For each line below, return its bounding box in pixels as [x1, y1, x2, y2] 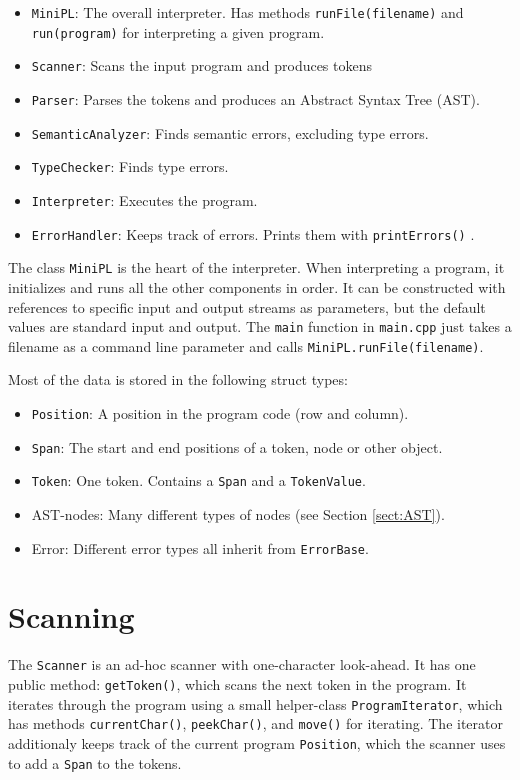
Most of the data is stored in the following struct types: [8, 369, 348, 390]
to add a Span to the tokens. [8, 752, 182, 773]
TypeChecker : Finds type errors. [31, 156, 229, 177]
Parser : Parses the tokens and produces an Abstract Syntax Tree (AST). [31, 88, 480, 109]
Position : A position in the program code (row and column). [31, 403, 409, 423]
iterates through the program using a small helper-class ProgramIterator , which [8, 693, 503, 714]
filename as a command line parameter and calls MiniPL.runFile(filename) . [8, 335, 484, 356]
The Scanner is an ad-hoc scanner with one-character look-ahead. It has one [8, 654, 476, 675]
